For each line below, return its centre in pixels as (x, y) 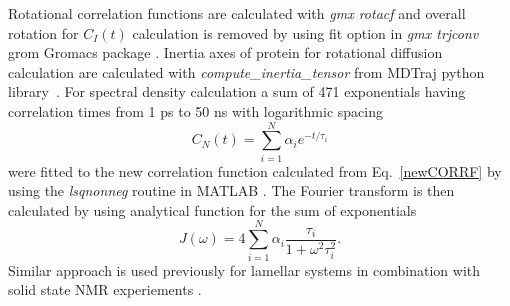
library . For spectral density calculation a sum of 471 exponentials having (237, 91)
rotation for (43, 32)
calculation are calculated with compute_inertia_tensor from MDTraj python (246, 71)
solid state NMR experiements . (105, 289)
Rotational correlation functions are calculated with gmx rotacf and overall (237, 13)
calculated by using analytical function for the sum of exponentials (212, 209)
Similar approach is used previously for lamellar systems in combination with (244, 269)
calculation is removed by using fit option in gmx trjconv (305, 32)
